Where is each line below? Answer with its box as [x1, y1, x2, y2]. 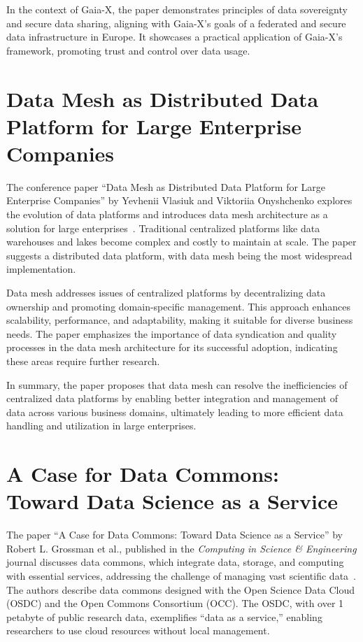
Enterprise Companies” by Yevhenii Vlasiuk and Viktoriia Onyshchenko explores [6, 193, 353, 208]
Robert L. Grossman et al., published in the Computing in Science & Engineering [6, 541, 357, 555]
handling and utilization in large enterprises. [6, 418, 197, 433]
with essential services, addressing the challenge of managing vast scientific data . [6, 569, 356, 583]
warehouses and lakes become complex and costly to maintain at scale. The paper [6, 234, 357, 249]
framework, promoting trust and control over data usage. [6, 43, 250, 57]
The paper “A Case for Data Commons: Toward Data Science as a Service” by [6, 527, 343, 542]
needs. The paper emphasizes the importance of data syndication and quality [6, 326, 337, 341]
